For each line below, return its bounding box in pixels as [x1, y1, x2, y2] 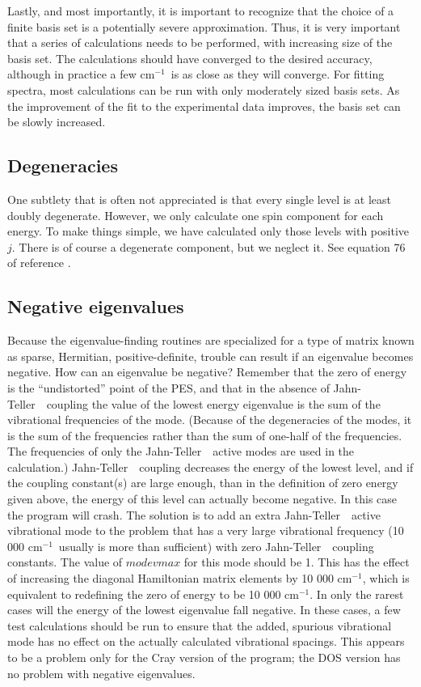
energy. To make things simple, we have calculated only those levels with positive [7, 223, 409, 240]
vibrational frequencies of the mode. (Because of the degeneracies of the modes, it [7, 411, 412, 428]
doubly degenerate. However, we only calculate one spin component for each [7, 206, 384, 223]
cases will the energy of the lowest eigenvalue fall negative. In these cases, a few [7, 601, 401, 618]
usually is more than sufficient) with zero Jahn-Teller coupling [58, 537, 374, 554]
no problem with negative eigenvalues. [7, 664, 196, 681]
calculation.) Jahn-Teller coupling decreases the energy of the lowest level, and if [7, 458, 414, 475]
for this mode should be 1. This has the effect [183, 553, 410, 570]
